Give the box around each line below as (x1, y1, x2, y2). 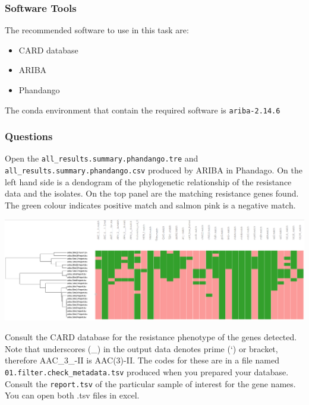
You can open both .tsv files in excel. (5, 389, 140, 401)
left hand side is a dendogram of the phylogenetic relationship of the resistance (5, 175, 292, 188)
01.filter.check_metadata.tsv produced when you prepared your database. (5, 365, 289, 378)
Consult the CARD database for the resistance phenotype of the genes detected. (5, 331, 297, 343)
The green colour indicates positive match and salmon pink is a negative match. (5, 198, 296, 211)
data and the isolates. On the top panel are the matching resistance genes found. (5, 187, 299, 200)
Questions (5, 129, 53, 144)
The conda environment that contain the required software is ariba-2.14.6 (5, 103, 280, 116)
